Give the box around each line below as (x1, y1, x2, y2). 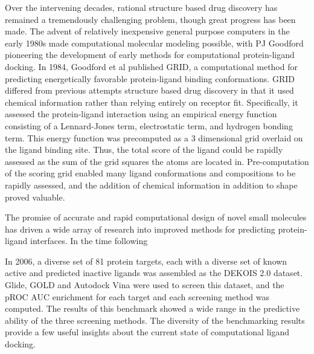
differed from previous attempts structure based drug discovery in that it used (5, 84, 294, 97)
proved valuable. (5, 190, 65, 203)
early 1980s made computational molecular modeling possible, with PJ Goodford (5, 36, 304, 49)
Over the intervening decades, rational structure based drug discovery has (5, 1, 278, 13)
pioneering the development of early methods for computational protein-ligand (5, 48, 295, 61)
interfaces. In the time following (30, 234, 148, 247)
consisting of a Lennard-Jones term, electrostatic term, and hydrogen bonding (5, 119, 293, 132)
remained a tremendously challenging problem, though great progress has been (5, 13, 296, 25)
